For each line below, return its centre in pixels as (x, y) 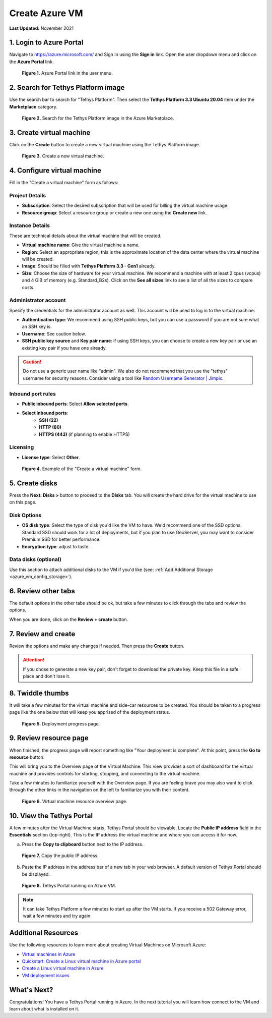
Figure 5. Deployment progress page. (61, 723)
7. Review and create (42, 634)
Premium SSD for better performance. (61, 539)
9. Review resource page (49, 738)
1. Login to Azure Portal (46, 43)
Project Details (28, 195)
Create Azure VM (46, 13)
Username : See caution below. (54, 333)
